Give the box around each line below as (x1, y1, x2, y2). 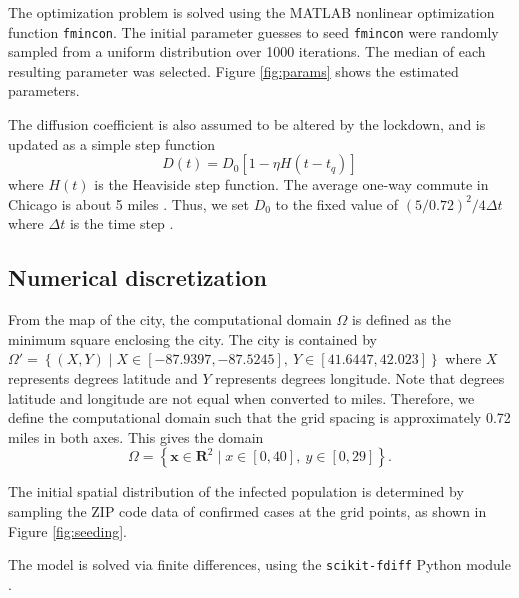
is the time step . (69, 213, 174, 234)
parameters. (8, 80, 80, 101)
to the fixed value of (275, 193, 399, 214)
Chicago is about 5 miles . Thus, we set (8, 193, 249, 214)
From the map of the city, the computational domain (8, 309, 332, 330)
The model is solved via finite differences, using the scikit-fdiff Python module (8, 554, 511, 575)
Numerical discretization (8, 262, 267, 293)
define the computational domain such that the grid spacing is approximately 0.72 (8, 407, 511, 428)
